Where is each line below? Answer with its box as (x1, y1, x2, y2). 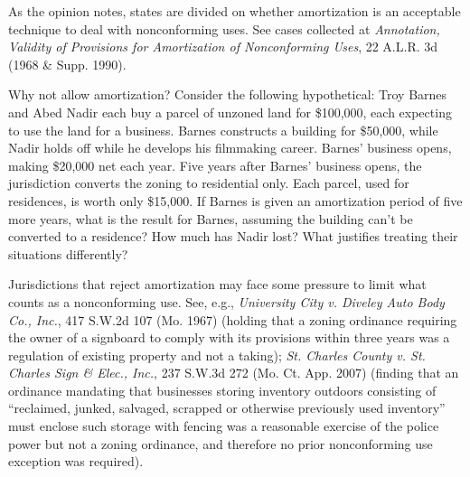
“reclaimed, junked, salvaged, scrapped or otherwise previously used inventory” (8, 398, 446, 417)
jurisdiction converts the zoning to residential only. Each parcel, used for (8, 173, 409, 192)
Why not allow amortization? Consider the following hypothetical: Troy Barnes (8, 85, 447, 104)
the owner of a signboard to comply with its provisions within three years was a (8, 328, 450, 347)
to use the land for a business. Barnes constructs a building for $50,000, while (8, 120, 438, 139)
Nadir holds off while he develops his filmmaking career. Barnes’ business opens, (8, 138, 452, 157)
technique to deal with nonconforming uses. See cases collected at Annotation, (8, 19, 440, 38)
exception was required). (8, 452, 144, 471)
